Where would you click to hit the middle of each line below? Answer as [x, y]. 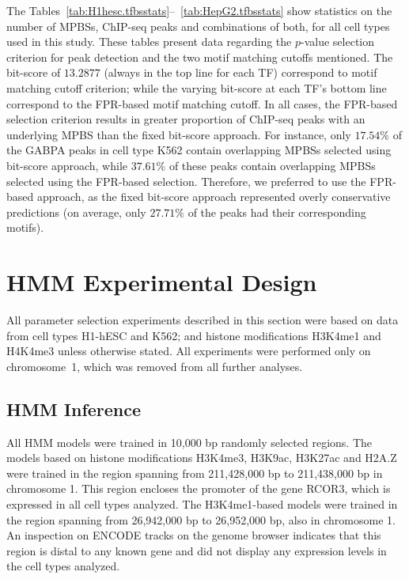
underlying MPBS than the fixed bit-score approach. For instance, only [179, 134]
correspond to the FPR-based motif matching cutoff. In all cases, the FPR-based [202, 103]
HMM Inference [74, 409]
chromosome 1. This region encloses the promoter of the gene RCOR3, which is [199, 488]
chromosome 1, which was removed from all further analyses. [155, 366]
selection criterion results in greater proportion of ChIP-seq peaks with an [186, 119]
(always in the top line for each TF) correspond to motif [240, 72]
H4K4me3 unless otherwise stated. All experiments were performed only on [189, 351]
